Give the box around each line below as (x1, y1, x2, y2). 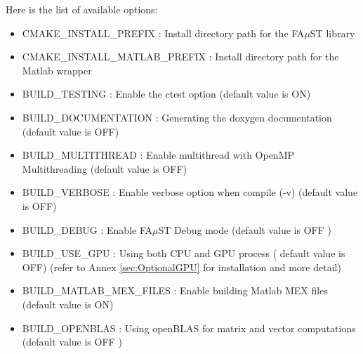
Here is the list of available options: (6, 2, 158, 16)
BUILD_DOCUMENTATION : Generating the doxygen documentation (22, 110, 332, 124)
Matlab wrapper (22, 63, 92, 77)
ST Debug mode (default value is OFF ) (158, 222, 331, 237)
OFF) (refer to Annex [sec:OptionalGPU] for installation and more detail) (22, 259, 341, 274)
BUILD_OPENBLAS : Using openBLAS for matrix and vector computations (22, 320, 356, 335)
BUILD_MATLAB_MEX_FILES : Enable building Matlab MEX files (22, 283, 328, 298)
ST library (310, 25, 355, 40)
